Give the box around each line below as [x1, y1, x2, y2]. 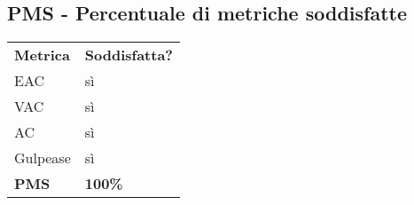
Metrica [14, 44, 70, 66]
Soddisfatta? [84, 44, 174, 66]
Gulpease [14, 147, 71, 169]
